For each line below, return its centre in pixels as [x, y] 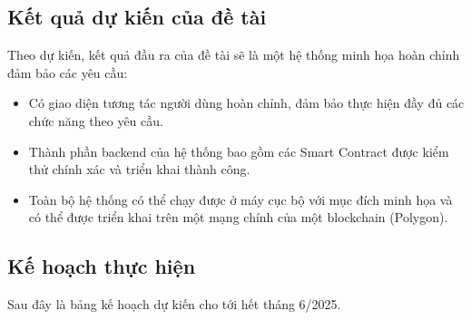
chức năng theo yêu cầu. [96, 120]
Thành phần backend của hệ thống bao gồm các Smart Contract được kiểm [239, 151]
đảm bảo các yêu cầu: [68, 72]
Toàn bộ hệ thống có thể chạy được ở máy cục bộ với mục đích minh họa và [240, 199]
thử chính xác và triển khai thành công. [139, 169]
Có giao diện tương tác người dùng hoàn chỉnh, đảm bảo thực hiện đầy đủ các [246, 103]
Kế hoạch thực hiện [102, 266]
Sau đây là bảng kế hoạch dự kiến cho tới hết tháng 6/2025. [174, 304]
